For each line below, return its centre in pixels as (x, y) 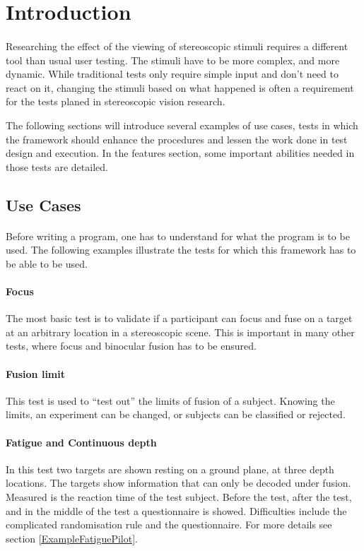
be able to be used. (47, 263)
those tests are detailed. (57, 166)
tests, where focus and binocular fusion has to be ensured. (131, 346)
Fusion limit (35, 373)
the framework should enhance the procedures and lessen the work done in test (177, 139)
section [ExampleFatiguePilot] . (72, 538)
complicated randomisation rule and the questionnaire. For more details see (169, 525)
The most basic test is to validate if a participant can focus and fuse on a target (179, 318)
